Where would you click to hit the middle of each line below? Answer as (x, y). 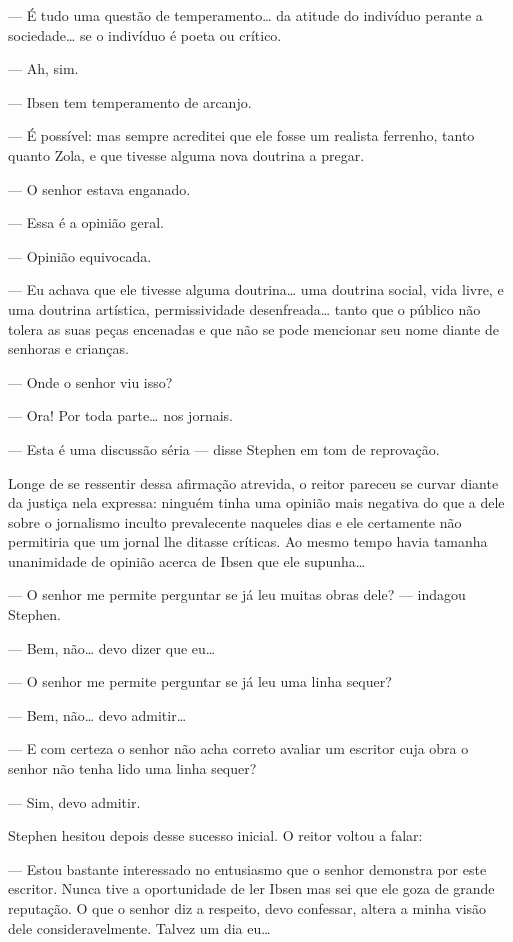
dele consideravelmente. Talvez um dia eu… (139, 927)
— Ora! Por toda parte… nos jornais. (120, 415)
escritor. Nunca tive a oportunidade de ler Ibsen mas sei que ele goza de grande (251, 888)
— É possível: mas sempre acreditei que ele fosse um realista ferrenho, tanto (241, 135)
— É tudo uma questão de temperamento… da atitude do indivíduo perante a (245, 15)
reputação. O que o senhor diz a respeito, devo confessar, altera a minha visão (247, 908)
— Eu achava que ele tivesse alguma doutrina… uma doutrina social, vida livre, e (256, 289)
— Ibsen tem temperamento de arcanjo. (130, 101)
